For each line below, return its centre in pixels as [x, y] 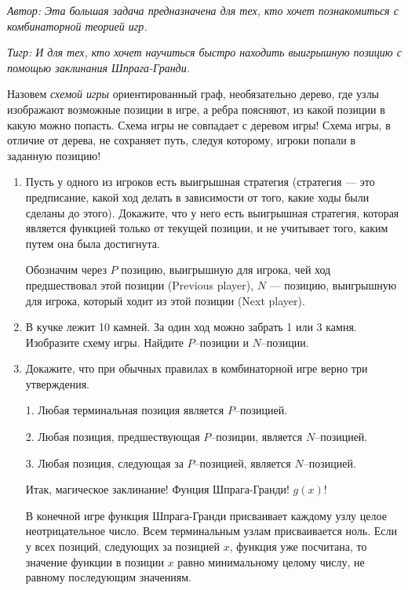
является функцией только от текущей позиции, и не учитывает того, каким [207, 228]
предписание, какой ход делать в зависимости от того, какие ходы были [197, 197]
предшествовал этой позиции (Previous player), [140, 284]
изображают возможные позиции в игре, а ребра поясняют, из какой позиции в [196, 109]
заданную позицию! [54, 155]
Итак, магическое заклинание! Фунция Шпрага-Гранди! [157, 489]
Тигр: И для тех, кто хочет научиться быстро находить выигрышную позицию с [204, 52]
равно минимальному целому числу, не [271, 561]
